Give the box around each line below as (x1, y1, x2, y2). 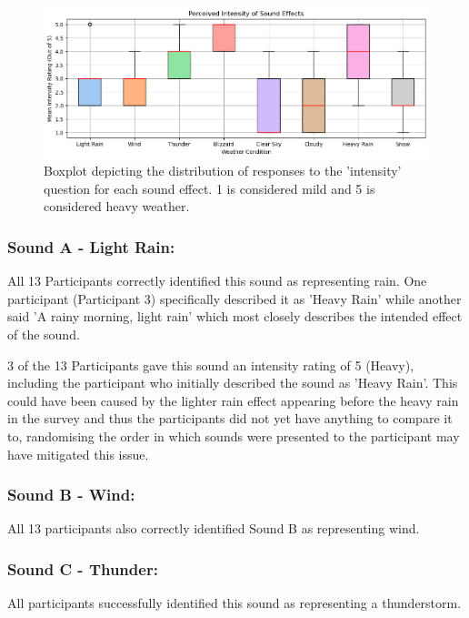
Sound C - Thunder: (7, 557, 158, 580)
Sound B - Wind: (7, 483, 135, 506)
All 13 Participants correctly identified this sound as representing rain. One (7, 271, 427, 290)
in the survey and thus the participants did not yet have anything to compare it (7, 409, 453, 428)
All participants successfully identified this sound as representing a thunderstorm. (7, 593, 462, 613)
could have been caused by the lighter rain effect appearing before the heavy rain (7, 390, 459, 410)
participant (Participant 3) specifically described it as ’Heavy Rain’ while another (7, 289, 462, 308)
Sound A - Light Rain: (7, 235, 175, 258)
